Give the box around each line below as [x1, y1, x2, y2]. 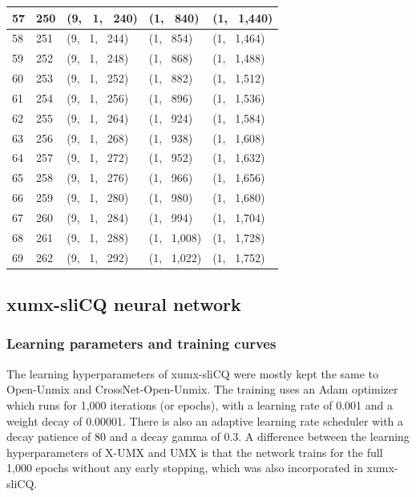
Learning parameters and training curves [6, 333, 277, 354]
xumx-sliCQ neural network [6, 292, 241, 317]
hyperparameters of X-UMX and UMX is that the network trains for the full [6, 443, 383, 460]
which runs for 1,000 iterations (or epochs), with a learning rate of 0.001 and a [6, 396, 393, 413]
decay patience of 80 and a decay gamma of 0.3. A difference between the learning [6, 428, 410, 445]
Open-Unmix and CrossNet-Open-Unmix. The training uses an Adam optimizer [6, 381, 398, 398]
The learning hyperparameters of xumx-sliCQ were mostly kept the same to [6, 365, 379, 382]
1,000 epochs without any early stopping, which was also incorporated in [6, 459, 363, 476]
